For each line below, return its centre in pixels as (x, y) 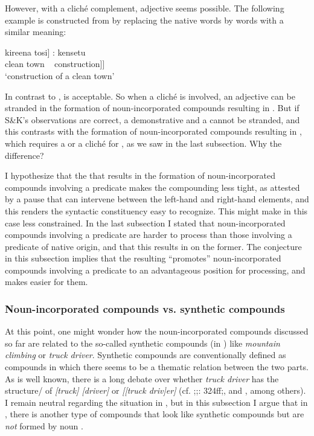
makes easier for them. (46, 282)
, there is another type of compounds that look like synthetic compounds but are (155, 414)
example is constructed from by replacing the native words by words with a (144, 20)
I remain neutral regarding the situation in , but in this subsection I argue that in (156, 402)
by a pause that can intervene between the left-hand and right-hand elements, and (157, 199)
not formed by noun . (44, 426)
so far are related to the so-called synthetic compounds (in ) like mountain (143, 343)
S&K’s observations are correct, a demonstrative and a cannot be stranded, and (152, 119)
